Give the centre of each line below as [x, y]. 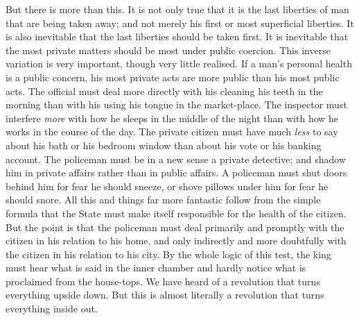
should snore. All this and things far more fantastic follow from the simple [163, 200]
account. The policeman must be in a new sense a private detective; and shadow [176, 159]
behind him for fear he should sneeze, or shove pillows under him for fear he [167, 186]
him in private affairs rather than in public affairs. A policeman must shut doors [176, 172]
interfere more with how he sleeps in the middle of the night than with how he [172, 118]
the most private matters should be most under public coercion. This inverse [168, 50]
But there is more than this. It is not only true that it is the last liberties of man [177, 9]
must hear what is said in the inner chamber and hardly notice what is [156, 268]
